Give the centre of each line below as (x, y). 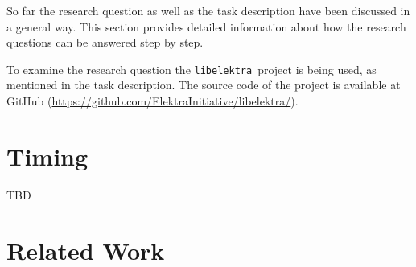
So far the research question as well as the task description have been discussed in (208, 10)
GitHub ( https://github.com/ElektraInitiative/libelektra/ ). (152, 101)
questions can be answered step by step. (105, 42)
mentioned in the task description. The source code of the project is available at (204, 85)
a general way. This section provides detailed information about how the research (206, 26)
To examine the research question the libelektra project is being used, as (192, 69)
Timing (47, 156)
